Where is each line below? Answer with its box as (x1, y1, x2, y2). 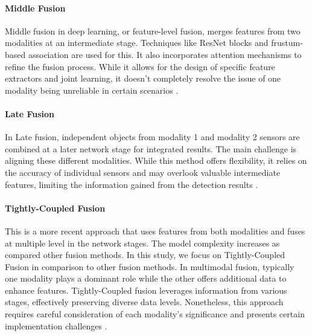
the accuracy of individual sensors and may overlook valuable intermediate (5, 166, 281, 178)
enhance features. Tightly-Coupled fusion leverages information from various (5, 283, 287, 296)
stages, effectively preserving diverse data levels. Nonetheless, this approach (5, 296, 284, 308)
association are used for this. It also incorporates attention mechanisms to (28, 48, 302, 60)
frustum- (271, 36, 303, 49)
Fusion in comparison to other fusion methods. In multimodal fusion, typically (5, 260, 294, 273)
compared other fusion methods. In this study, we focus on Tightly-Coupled (5, 248, 285, 261)
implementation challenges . (5, 319, 107, 332)
